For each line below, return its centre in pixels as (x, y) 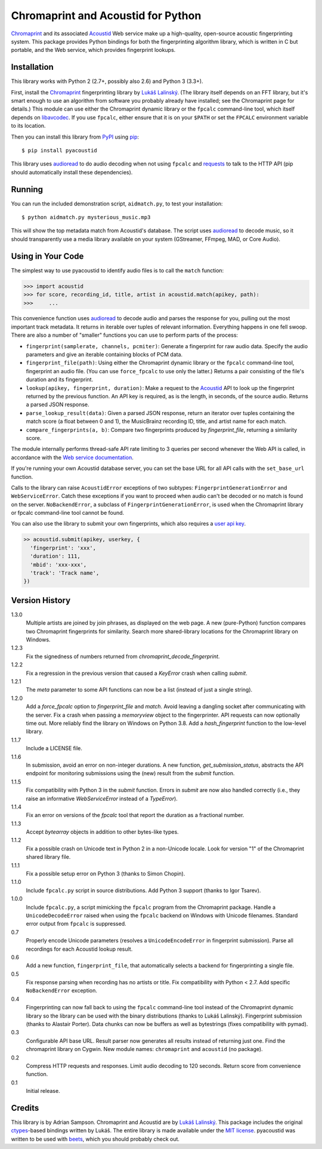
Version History (41, 600)
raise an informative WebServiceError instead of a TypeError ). (102, 798)
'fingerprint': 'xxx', (63, 548)
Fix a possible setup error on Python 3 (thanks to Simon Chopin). (106, 874)
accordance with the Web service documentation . (72, 457)
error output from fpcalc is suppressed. (76, 924)
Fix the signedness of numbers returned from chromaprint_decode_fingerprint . (123, 656)
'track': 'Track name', (65, 573)
